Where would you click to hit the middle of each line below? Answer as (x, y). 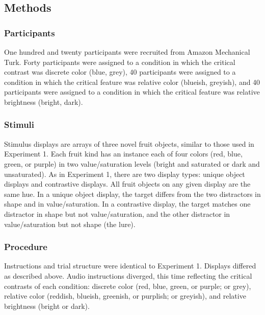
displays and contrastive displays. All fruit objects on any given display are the (127, 184)
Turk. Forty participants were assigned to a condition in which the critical (120, 62)
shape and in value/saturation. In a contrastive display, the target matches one (127, 204)
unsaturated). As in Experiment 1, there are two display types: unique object (125, 174)
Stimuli (19, 125)
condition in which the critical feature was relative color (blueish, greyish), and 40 (132, 82)
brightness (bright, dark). (44, 102)
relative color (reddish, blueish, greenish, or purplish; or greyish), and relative (125, 296)
